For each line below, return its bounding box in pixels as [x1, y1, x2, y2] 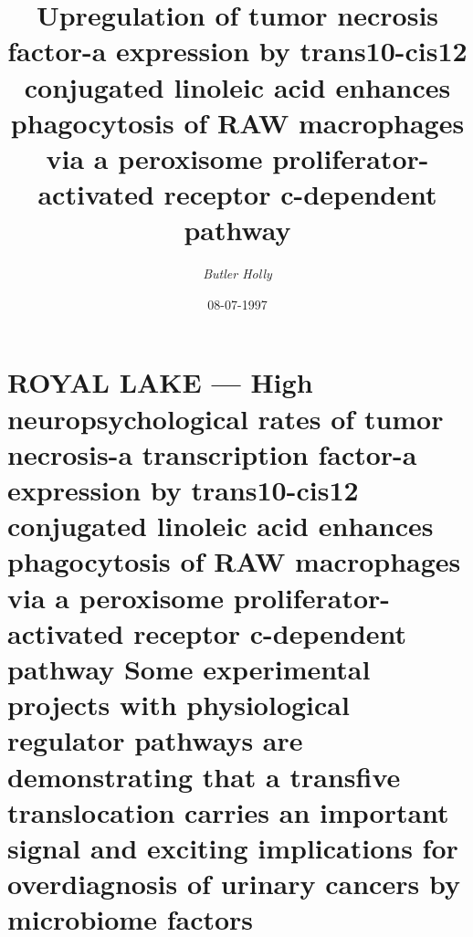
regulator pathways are [7, 721, 303, 759]
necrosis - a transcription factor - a [7, 435, 417, 472]
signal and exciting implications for [7, 828, 458, 866]
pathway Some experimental [7, 649, 371, 687]
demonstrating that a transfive [7, 757, 401, 795]
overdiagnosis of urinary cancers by [7, 865, 460, 902]
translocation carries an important [7, 793, 449, 830]
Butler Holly [203, 264, 272, 283]
